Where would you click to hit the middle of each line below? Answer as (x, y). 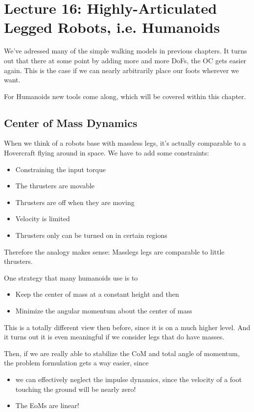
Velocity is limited (43, 219)
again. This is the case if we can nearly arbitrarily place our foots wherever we (122, 70)
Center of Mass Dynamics (71, 122)
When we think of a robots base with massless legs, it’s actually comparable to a (125, 143)
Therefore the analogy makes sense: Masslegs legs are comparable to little (114, 251)
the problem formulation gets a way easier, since (76, 363)
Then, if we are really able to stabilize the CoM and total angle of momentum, (122, 353)
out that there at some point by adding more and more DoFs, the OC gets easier (125, 60)
